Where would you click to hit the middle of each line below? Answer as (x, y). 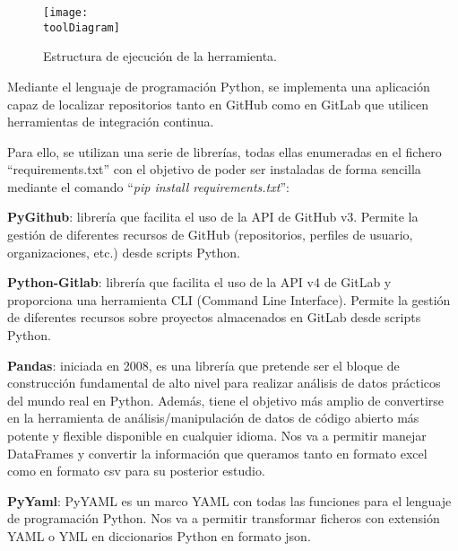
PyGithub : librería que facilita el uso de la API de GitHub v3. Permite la (213, 217)
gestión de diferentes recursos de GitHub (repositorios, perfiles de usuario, (210, 235)
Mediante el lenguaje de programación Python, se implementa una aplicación (219, 86)
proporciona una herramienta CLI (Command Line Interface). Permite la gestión (229, 299)
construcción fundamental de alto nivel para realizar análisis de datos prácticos (224, 383)
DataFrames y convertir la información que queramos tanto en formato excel (217, 453)
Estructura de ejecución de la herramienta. (160, 56)
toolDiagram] (82, 27)
